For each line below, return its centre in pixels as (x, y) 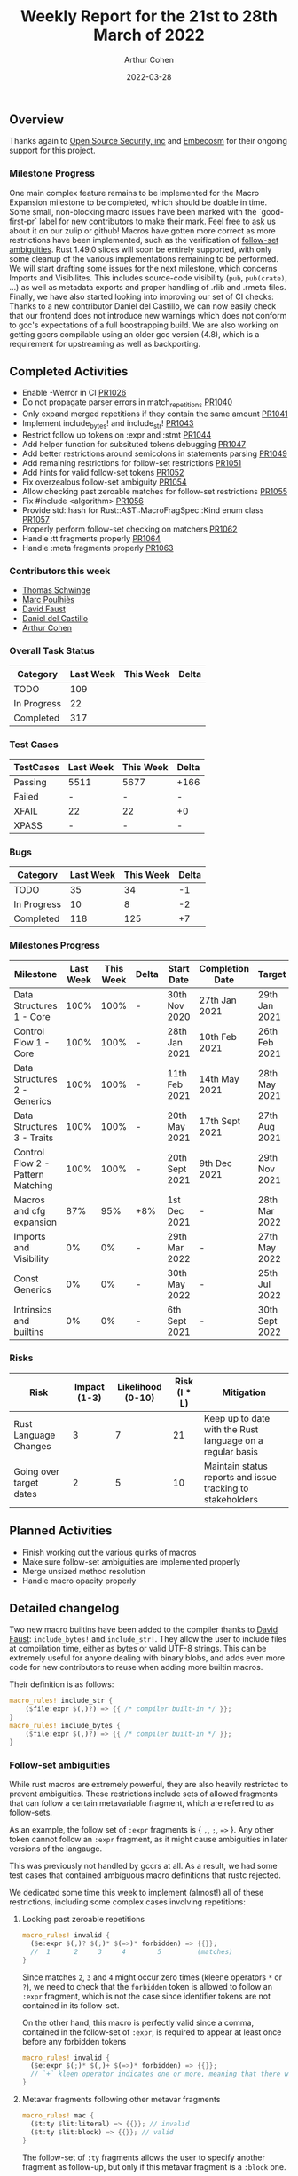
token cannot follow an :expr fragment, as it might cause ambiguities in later (149, 1840)
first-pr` (24, 221)
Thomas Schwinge (56, 590)
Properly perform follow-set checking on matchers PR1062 (129, 529)
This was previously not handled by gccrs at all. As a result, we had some (143, 1866)
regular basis (231, 1451)
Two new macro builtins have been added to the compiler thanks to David (144, 1629)
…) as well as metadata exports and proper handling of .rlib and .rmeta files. (148, 287)
